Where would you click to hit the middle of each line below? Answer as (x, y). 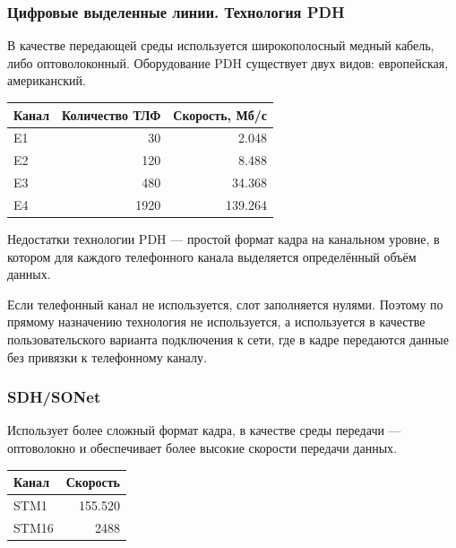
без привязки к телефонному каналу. (107, 357)
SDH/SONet (54, 397)
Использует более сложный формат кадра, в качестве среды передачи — (204, 430)
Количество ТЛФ (112, 114)
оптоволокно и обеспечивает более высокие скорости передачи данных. (202, 447)
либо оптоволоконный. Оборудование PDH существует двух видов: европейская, (228, 62)
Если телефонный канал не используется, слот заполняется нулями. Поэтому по (225, 304)
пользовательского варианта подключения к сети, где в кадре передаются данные (228, 339)
